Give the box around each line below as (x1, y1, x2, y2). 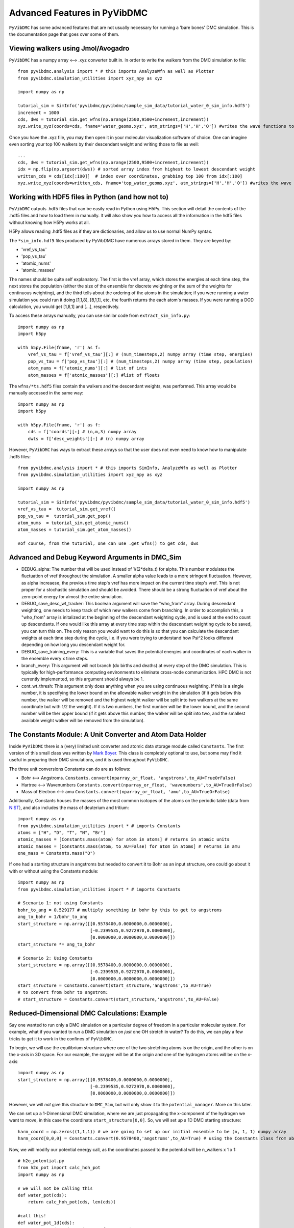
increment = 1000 (18, 110, 59, 115)
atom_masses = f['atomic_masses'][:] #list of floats (27, 372, 160, 378)
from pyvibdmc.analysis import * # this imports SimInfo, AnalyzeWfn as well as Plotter (18, 465, 238, 471)
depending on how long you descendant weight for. (21, 642, 126, 648)
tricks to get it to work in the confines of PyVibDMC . (9, 1035, 113, 1041)
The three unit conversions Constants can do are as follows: (9, 766, 131, 772)
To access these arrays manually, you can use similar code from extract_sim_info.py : (9, 312, 191, 319)
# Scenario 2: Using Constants (18, 955, 93, 961)
